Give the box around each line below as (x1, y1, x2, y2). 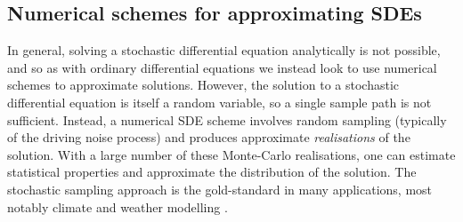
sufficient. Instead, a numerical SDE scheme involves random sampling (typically (7, 110, 447, 129)
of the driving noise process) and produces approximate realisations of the (7, 128, 410, 147)
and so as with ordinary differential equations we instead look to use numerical (7, 58, 437, 76)
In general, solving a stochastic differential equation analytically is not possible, (7, 41, 441, 59)
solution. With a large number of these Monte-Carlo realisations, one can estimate (7, 145, 456, 163)
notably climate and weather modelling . (7, 197, 228, 216)
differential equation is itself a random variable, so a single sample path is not (7, 92, 432, 111)
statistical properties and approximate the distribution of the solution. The (7, 163, 417, 181)
